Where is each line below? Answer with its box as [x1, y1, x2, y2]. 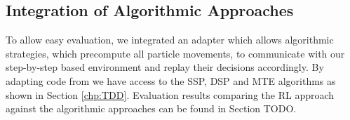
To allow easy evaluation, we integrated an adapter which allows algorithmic [6, 32, 334, 47]
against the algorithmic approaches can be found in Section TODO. [6, 101, 297, 116]
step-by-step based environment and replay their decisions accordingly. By [6, 60, 324, 74]
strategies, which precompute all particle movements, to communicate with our [6, 46, 345, 60]
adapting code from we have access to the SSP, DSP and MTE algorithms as [6, 73, 336, 88]
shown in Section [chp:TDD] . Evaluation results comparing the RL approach [6, 87, 335, 102]
